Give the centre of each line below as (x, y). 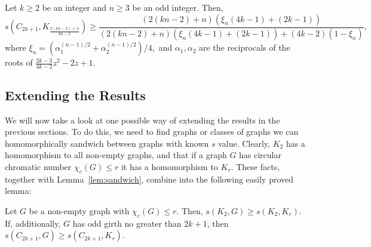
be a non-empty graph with (79, 210)
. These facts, (255, 166)
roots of (19, 62)
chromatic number (38, 166)
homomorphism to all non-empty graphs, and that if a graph (116, 155)
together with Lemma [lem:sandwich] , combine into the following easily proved (149, 179)
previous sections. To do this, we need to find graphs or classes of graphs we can (152, 132)
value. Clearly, (244, 143)
